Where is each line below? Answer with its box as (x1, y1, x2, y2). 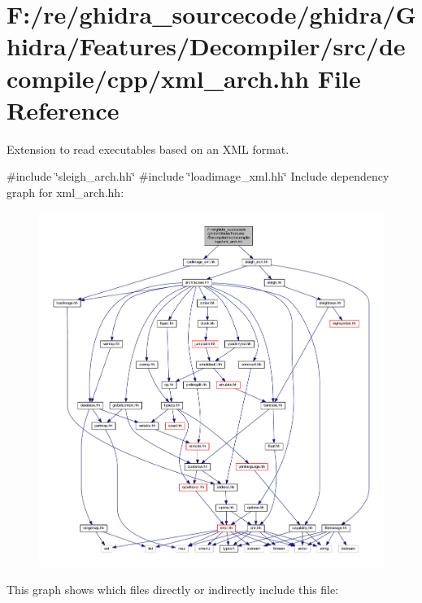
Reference (7, 93, 120, 126)
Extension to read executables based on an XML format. (7, 140, 289, 157)
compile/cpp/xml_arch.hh (7, 61, 310, 94)
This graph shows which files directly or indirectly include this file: (7, 581, 339, 598)
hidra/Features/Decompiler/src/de (7, 29, 406, 63)
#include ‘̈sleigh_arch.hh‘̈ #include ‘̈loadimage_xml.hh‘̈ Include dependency (7, 168, 389, 185)
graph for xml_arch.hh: (7, 183, 124, 200)
